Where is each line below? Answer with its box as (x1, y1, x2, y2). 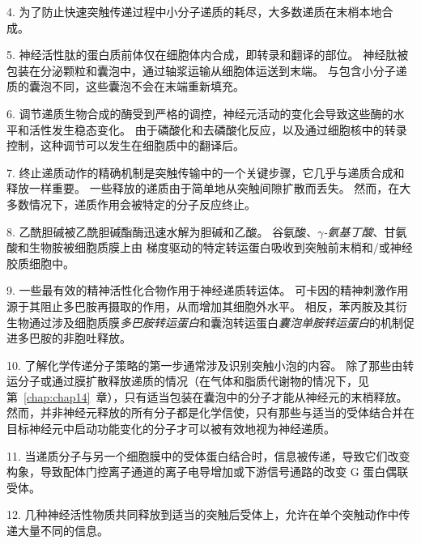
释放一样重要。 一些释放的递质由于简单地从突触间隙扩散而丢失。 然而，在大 (6, 180, 411, 197)
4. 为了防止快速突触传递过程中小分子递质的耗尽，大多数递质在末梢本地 (6, 3, 382, 19)
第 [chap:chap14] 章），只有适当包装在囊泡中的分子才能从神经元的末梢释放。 (6, 388, 408, 405)
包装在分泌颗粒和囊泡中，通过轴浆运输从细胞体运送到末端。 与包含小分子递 (6, 62, 407, 79)
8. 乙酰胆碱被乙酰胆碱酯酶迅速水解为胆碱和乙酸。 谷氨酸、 (6, 223, 318, 240)
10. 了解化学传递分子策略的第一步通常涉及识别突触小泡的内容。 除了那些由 (6, 356, 403, 373)
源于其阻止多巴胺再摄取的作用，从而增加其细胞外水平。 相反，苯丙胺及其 (6, 297, 396, 314)
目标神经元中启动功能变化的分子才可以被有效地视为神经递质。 (6, 420, 335, 437)
